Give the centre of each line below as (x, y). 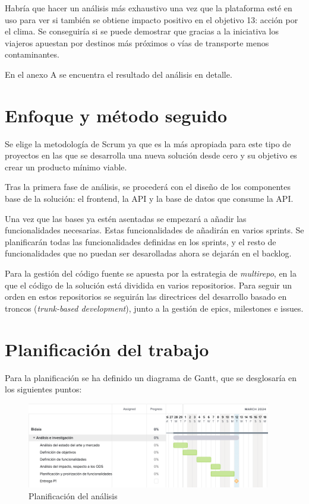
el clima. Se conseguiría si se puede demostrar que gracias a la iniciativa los (142, 31)
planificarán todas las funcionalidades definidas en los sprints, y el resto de (141, 241)
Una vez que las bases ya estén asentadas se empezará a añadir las (126, 218)
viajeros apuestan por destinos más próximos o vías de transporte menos (137, 42)
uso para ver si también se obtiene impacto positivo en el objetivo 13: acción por (152, 19)
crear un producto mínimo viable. (66, 167)
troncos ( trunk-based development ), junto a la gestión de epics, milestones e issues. (154, 308)
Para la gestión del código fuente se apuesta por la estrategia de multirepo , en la (151, 273)
